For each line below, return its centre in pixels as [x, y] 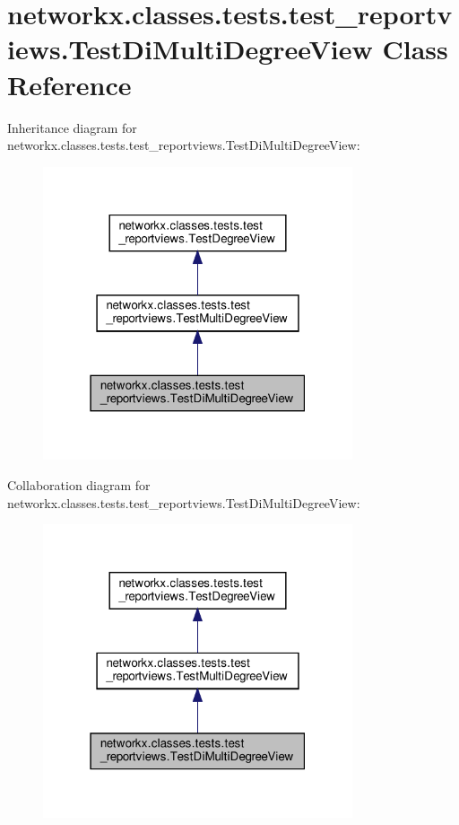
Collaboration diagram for [79, 485]
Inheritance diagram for [72, 127]
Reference [69, 84]
